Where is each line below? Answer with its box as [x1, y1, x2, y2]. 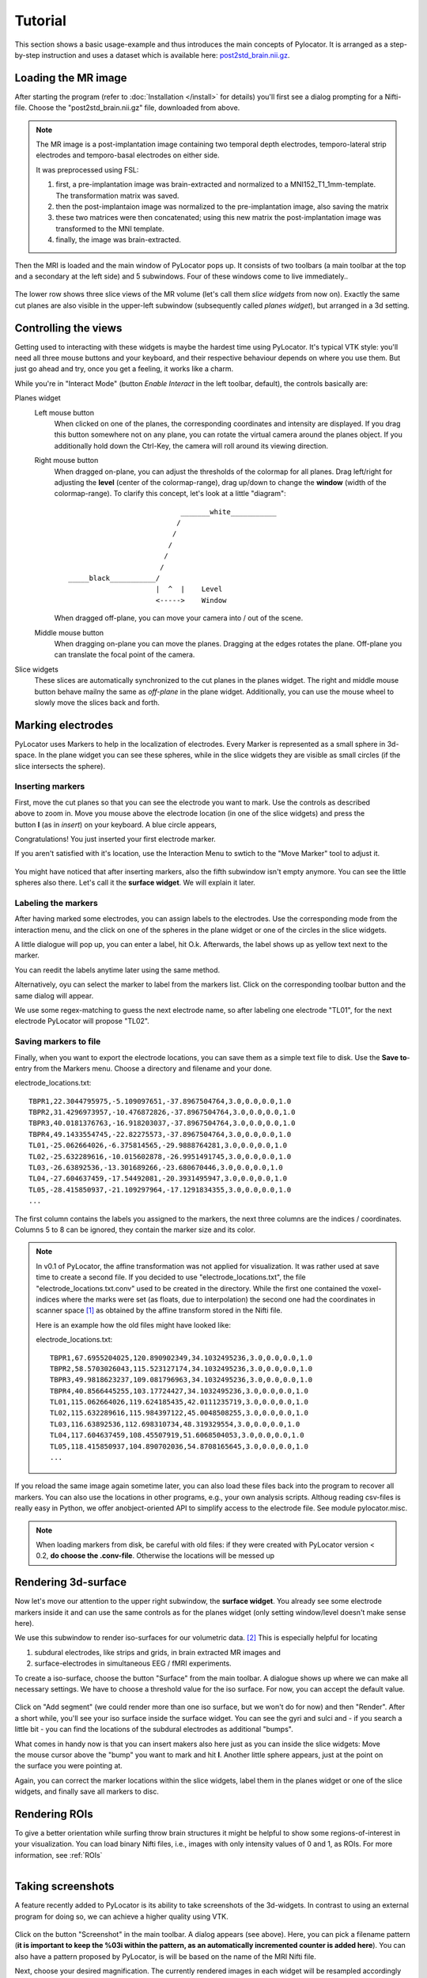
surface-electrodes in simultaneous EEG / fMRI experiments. [34, 1658, 232, 1669]
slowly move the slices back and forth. [34, 697, 160, 707]
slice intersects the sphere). [14, 761, 106, 771]
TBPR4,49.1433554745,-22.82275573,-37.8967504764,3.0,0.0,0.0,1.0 [28, 1130, 292, 1139]
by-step [14, 50, 40, 59]
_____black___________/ [68, 574, 161, 583]
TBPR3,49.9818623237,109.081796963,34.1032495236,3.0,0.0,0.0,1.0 [50, 1375, 313, 1385]
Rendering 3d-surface [14, 1575, 127, 1590]
